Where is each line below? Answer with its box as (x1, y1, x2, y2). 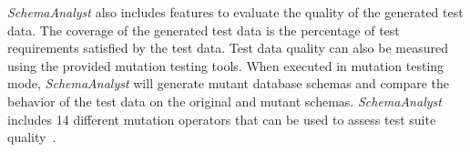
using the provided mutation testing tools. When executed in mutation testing (7, 56, 444, 75)
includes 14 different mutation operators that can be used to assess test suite (7, 109, 436, 128)
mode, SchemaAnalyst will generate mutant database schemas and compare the (7, 74, 450, 93)
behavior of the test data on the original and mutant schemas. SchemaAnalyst (7, 91, 442, 110)
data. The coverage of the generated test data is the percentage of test (7, 20, 400, 39)
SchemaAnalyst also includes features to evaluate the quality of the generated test (7, 3, 464, 21)
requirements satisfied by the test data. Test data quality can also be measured (7, 38, 449, 57)
